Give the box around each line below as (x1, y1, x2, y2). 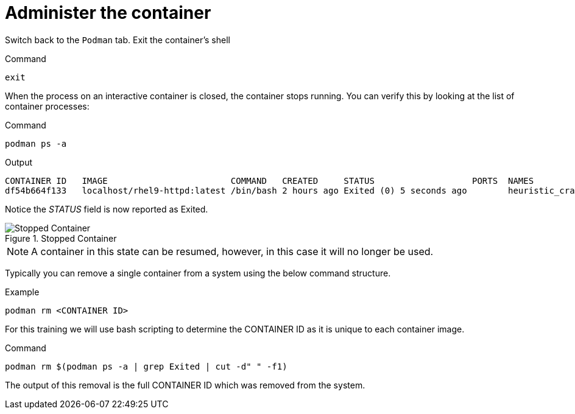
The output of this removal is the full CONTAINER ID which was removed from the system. (5, 379, 365, 390)
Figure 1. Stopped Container (5, 233, 117, 244)
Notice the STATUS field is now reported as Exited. (5, 203, 208, 214)
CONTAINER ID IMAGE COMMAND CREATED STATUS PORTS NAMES (5, 175, 534, 186)
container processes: (5, 100, 90, 111)
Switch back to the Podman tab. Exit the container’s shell (5, 34, 230, 45)
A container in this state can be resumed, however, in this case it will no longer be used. (31, 245, 434, 258)
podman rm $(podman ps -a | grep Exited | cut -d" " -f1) (5, 361, 287, 371)
